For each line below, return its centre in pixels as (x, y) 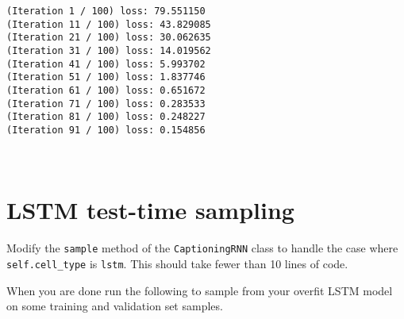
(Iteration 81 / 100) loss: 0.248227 (106, 117)
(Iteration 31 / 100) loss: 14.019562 (109, 50)
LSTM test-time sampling (150, 210)
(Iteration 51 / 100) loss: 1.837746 (106, 77)
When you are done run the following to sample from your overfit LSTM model (200, 290)
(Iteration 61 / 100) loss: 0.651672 (106, 90)
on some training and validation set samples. (115, 306)
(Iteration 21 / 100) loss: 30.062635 (109, 38)
